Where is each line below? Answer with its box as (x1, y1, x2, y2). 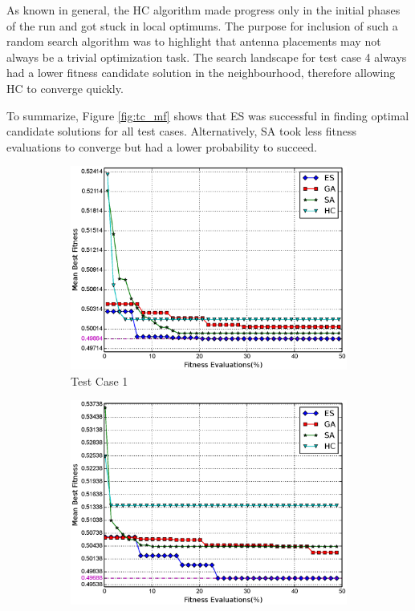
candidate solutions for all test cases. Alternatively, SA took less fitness (6, 123, 356, 140)
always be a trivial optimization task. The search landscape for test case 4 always (6, 48, 407, 65)
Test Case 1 (71, 372, 128, 389)
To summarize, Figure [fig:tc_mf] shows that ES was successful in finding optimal (6, 107, 409, 123)
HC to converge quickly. (6, 79, 124, 96)
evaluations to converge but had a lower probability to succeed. (6, 138, 317, 155)
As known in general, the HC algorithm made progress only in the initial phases (6, 2, 401, 18)
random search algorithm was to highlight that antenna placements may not (6, 33, 381, 50)
